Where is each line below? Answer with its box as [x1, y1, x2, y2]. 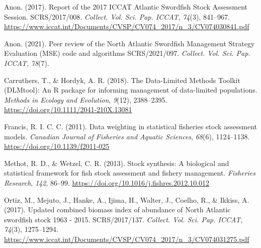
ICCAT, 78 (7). [4, 57, 49, 68]
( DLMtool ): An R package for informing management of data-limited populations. [4, 85, 257, 95]
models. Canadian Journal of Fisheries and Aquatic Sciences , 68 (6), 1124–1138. [4, 131, 250, 141]
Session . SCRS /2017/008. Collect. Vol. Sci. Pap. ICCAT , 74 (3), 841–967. [4, 11, 230, 22]
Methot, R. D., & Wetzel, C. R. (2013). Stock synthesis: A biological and [4, 157, 229, 168]
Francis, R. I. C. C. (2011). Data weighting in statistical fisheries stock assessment [4, 121, 257, 131]
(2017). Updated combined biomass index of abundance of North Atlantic [4, 204, 231, 215]
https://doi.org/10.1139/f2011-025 [4, 141, 110, 151]
